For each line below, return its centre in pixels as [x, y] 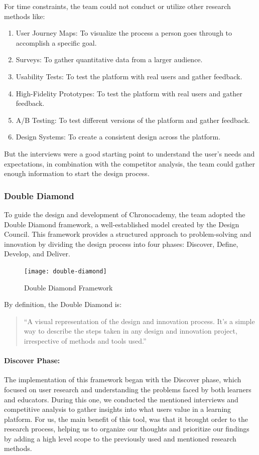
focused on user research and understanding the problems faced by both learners [128, 389]
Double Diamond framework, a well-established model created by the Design [122, 224]
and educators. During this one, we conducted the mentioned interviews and [121, 399]
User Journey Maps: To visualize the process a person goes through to [124, 33]
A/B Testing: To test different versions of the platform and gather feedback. [133, 120]
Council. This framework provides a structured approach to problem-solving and [128, 234]
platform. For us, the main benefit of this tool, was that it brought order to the [126, 419]
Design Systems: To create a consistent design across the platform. [118, 137]
